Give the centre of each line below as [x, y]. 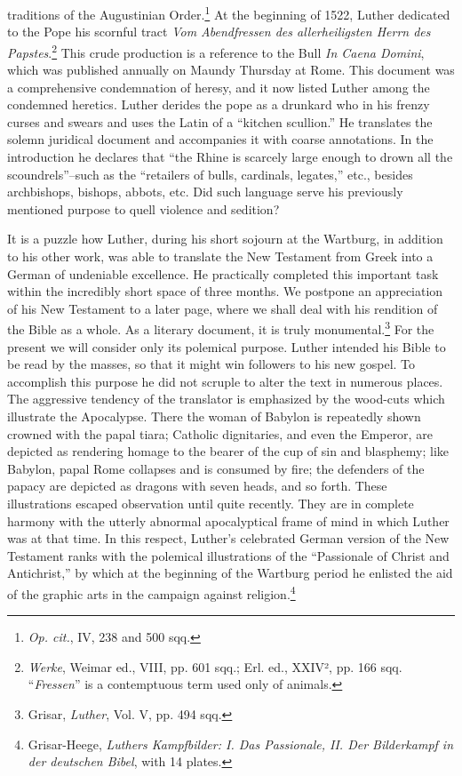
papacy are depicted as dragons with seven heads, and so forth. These [197, 486]
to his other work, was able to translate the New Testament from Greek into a [220, 256]
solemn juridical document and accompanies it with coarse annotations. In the [220, 139]
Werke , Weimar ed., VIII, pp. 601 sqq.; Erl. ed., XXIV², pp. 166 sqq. [215, 666]
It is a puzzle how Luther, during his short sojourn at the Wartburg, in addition [225, 239]
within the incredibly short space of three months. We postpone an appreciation [225, 291]
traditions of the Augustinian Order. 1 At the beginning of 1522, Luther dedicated [229, 13]
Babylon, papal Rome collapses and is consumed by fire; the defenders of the [216, 468]
